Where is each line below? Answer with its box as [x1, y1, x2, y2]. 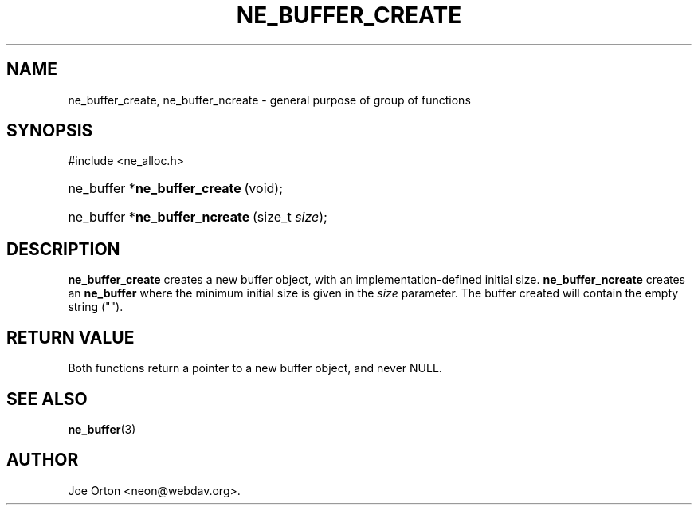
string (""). [68, 300, 124, 314]
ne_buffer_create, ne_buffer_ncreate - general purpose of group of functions [68, 92, 471, 107]
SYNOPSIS [6, 120, 93, 141]
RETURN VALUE [6, 327, 135, 348]
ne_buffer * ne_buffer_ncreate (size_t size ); [68, 209, 327, 226]
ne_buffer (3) [68, 422, 136, 436]
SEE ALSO [6, 388, 88, 409]
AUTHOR [6, 450, 79, 470]
